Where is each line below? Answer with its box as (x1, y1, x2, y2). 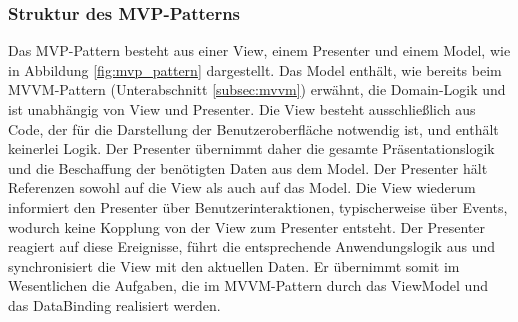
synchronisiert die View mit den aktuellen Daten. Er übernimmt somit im (8, 255, 460, 276)
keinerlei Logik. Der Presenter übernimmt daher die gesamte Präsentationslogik (8, 138, 495, 159)
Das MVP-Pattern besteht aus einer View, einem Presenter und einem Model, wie (8, 40, 511, 61)
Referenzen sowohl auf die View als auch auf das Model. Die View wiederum (8, 177, 476, 198)
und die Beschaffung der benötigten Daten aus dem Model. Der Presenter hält (8, 157, 488, 178)
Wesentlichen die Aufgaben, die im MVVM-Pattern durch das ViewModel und (8, 275, 488, 296)
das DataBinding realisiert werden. (8, 294, 221, 315)
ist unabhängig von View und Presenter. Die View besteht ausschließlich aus (8, 99, 476, 119)
